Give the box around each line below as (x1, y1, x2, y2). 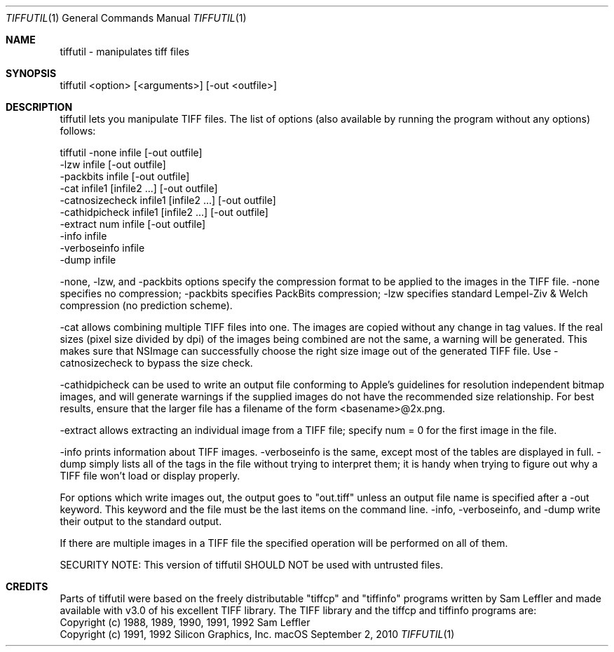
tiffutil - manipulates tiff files (60, 46, 190, 57)
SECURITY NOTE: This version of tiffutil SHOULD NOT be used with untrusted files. (60, 559, 444, 571)
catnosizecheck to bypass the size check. (60, 357, 253, 369)
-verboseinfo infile (60, 242, 145, 254)
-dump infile (60, 254, 116, 266)
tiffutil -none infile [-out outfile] (60, 147, 203, 158)
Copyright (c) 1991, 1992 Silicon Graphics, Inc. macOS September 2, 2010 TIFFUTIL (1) (60, 628, 455, 640)
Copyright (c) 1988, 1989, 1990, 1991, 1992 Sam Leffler (60, 616, 311, 628)
